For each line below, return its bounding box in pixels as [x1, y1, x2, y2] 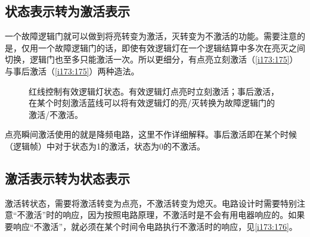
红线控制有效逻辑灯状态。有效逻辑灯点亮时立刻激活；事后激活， [29, 85, 279, 97]
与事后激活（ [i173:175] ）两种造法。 [5, 64, 139, 77]
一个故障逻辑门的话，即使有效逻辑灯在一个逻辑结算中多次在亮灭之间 [38, 41, 305, 54]
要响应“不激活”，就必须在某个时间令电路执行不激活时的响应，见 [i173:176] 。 [5, 220, 297, 232]
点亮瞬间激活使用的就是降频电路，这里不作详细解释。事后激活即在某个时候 [5, 128, 297, 141]
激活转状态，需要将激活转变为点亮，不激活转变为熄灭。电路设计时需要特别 [5, 197, 297, 209]
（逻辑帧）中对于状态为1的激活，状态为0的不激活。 [5, 139, 205, 152]
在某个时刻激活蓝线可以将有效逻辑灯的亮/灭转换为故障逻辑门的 [29, 96, 275, 109]
